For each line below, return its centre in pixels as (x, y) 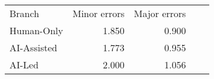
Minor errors (98, 13)
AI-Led (24, 65)
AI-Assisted (33, 47)
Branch (25, 13)
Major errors (160, 13)
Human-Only (36, 30)
